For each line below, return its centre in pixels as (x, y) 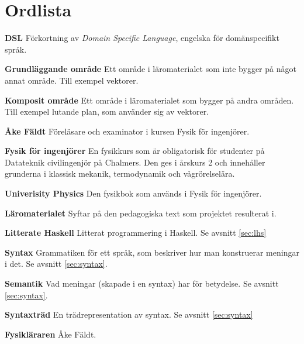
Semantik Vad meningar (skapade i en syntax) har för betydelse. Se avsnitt (142, 283)
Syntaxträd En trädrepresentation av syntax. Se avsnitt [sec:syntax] (129, 314)
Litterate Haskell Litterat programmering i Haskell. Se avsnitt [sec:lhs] (136, 233)
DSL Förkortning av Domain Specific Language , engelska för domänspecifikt (142, 38)
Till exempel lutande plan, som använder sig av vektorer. (107, 111)
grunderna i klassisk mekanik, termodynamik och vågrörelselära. (120, 173)
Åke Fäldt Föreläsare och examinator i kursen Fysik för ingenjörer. (127, 131)
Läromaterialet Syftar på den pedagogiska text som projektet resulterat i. (141, 213)
